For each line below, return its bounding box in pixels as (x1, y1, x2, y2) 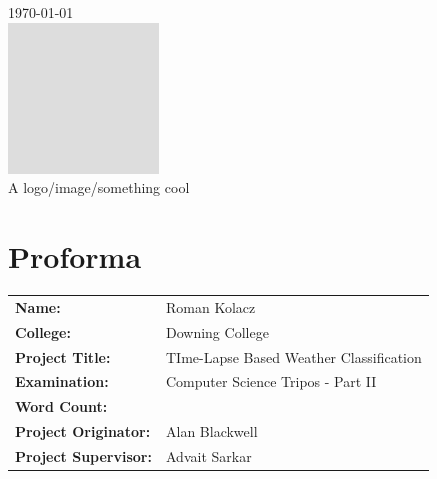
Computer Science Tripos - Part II (165, 371, 377, 392)
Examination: (15, 371, 109, 392)
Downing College (165, 321, 269, 342)
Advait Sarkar (165, 445, 252, 466)
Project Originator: (15, 421, 151, 442)
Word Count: (15, 396, 108, 417)
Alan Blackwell (165, 421, 258, 442)
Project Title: (15, 346, 111, 367)
